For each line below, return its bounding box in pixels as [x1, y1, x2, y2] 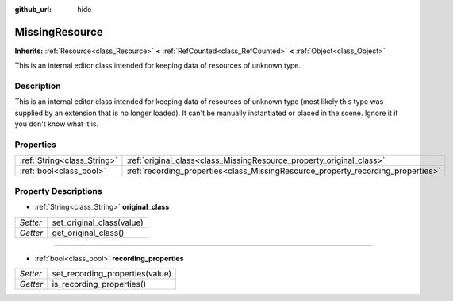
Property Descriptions [14, 185, 102, 196]
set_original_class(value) [52, 217, 144, 228]
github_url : [14, 5, 52, 14]
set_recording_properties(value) [52, 268, 172, 279]
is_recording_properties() [52, 278, 147, 289]
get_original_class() [52, 227, 125, 238]
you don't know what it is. [14, 119, 99, 129]
